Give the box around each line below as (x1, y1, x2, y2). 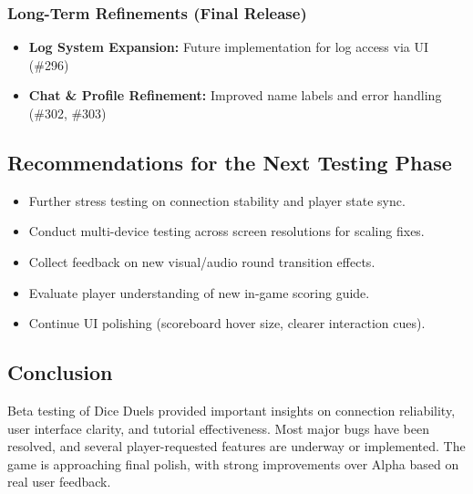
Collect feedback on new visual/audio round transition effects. (28, 252, 375, 271)
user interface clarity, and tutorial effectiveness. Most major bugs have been (7, 418, 429, 437)
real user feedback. (7, 472, 111, 491)
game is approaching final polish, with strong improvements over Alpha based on (7, 454, 459, 473)
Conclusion (7, 358, 113, 386)
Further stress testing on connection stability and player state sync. (28, 190, 406, 210)
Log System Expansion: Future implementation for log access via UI (28, 37, 429, 57)
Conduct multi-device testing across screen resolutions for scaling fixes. (28, 221, 425, 241)
